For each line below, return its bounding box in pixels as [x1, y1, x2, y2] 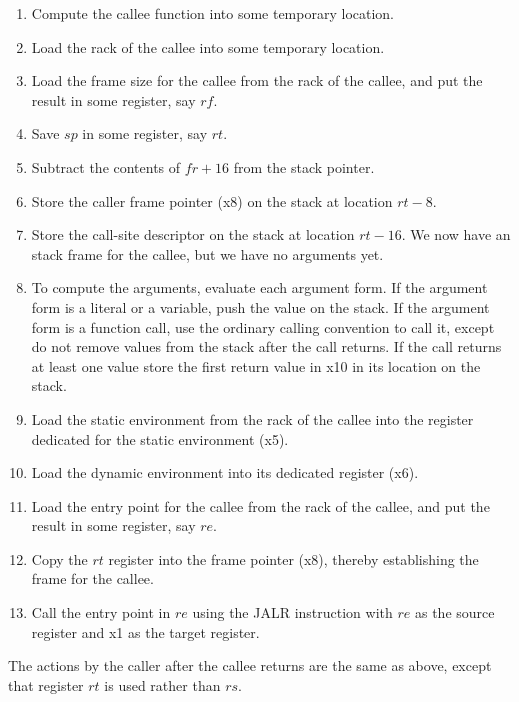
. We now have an [401, 224, 511, 245]
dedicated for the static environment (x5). [31, 428, 289, 449]
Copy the [31, 548, 88, 569]
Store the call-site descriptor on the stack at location [31, 224, 355, 245]
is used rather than [104, 674, 221, 695]
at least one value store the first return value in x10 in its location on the [31, 355, 481, 376]
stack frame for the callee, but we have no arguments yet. [31, 243, 384, 264]
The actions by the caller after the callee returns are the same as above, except [8, 655, 492, 676]
